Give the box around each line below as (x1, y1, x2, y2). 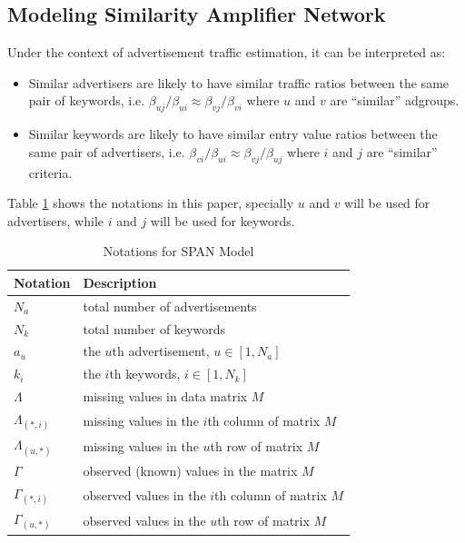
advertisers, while (7, 211, 104, 230)
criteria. (28, 163, 73, 182)
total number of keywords (83, 319, 225, 338)
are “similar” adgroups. (330, 91, 460, 110)
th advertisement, (112, 341, 210, 360)
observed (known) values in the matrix (83, 460, 298, 479)
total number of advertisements (83, 296, 257, 315)
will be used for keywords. (150, 211, 295, 230)
